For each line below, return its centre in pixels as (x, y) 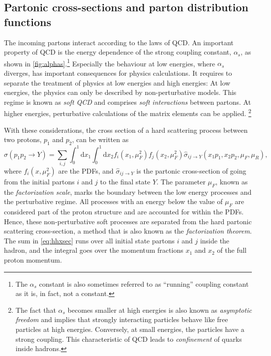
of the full (232, 250)
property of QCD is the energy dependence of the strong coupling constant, (118, 52)
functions (28, 21)
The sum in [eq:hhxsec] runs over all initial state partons (90, 240)
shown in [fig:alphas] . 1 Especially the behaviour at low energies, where (110, 62)
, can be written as (100, 139)
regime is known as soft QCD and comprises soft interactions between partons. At (128, 102)
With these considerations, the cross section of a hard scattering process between (126, 130)
